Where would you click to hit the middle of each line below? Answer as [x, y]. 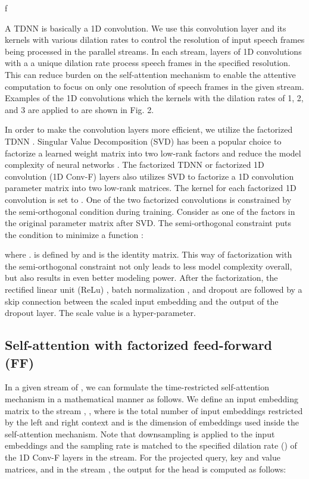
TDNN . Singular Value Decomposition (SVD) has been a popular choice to [143, 141]
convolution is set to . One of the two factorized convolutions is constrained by [148, 199]
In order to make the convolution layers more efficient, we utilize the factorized [149, 129]
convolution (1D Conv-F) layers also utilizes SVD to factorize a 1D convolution [149, 176]
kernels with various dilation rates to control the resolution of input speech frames [155, 40]
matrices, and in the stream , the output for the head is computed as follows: [146, 469]
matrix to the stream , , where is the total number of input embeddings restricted [154, 410]
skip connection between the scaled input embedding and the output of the [142, 301]
